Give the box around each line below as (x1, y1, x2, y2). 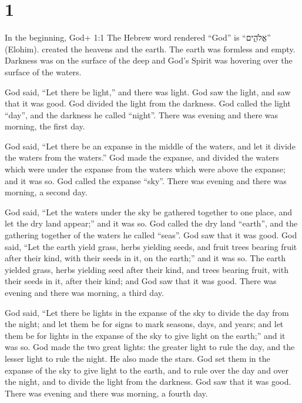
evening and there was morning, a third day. (5, 287, 164, 298)
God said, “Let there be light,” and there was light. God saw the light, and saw (5, 85, 291, 98)
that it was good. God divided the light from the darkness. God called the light (5, 97, 291, 109)
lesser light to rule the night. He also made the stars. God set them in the (5, 352, 270, 364)
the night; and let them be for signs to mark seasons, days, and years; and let (5, 318, 284, 330)
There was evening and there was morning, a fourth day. (5, 387, 208, 399)
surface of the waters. (5, 65, 82, 78)
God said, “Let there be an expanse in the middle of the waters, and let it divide (5, 139, 296, 152)
